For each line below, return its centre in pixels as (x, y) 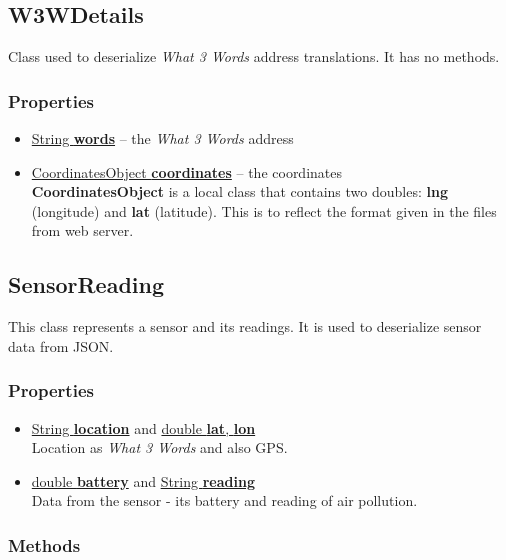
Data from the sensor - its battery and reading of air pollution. (224, 500)
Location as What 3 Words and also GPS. (159, 447)
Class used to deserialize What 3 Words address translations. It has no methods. (254, 56)
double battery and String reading (143, 480)
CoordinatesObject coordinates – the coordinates (187, 171)
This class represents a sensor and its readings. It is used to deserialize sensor (245, 326)
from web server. (82, 230)
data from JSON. (61, 345)
